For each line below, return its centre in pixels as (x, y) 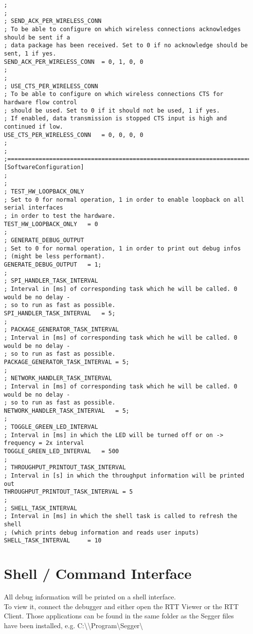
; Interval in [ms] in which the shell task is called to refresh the (121, 516)
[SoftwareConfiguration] (44, 167)
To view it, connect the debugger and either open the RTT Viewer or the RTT (121, 606)
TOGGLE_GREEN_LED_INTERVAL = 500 (62, 451)
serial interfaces (34, 208)
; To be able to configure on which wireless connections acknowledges (122, 29)
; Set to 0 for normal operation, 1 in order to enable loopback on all (124, 200)
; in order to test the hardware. (60, 216)
